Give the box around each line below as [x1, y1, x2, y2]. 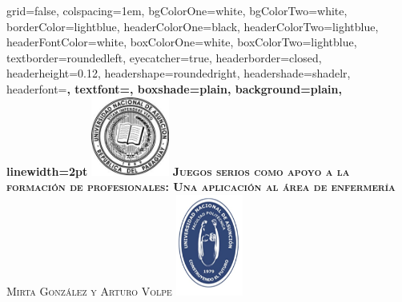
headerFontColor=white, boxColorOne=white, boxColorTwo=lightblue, [6, 34, 357, 50]
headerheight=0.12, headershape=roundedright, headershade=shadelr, [6, 65, 351, 81]
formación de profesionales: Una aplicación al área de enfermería [6, 178, 396, 195]
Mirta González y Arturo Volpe [6, 282, 172, 299]
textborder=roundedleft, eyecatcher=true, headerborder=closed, [6, 49, 322, 66]
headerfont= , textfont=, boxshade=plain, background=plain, [6, 80, 342, 97]
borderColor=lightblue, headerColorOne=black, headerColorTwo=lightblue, [6, 18, 379, 34]
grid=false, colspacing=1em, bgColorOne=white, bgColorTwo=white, [6, 2, 348, 18]
